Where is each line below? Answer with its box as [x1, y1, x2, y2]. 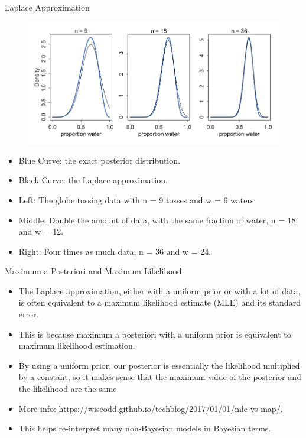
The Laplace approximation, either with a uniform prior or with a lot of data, [18, 284, 301, 297]
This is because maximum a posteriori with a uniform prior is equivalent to [18, 327, 291, 340]
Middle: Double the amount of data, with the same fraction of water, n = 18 [18, 213, 296, 226]
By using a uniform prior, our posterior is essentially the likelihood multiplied [18, 359, 300, 371]
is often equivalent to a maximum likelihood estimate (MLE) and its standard [18, 296, 301, 309]
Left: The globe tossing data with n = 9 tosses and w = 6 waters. [18, 193, 256, 206]
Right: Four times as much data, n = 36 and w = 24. [18, 245, 211, 257]
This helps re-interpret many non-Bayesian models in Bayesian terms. [18, 422, 271, 434]
